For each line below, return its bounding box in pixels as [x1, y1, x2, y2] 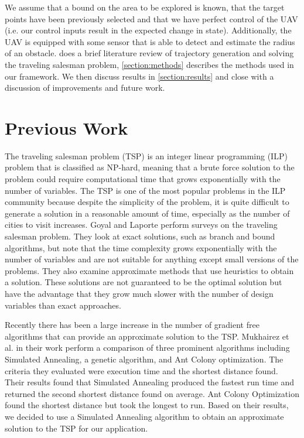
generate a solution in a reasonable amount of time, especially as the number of [5, 207, 290, 219]
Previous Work [5, 115, 128, 139]
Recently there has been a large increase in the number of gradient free [5, 319, 259, 331]
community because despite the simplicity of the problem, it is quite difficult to [5, 196, 289, 208]
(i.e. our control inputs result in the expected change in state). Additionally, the [5, 24, 292, 36]
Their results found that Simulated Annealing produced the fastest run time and [5, 376, 295, 388]
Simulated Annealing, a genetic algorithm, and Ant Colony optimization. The [5, 353, 283, 365]
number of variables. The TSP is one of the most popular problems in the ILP [5, 184, 286, 196]
